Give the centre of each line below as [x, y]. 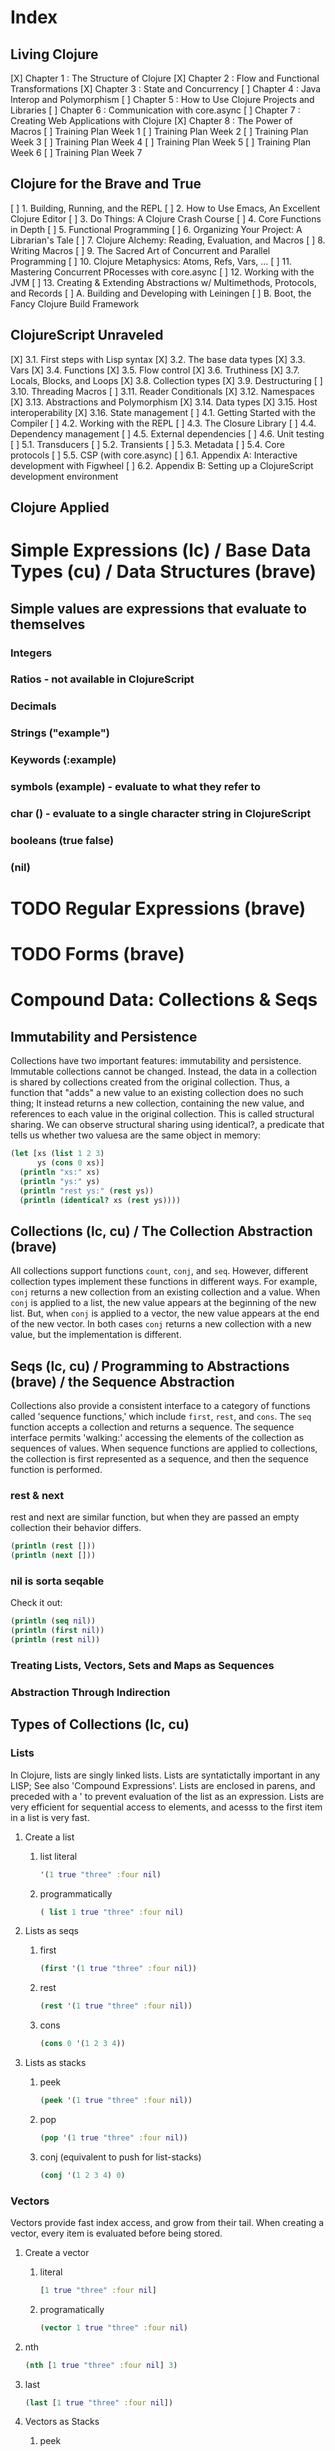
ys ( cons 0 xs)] [70, 1163]
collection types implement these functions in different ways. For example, [164, 1282]
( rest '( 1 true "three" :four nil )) [116, 2006]
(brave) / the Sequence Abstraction [122, 1381]
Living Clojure [54, 54]
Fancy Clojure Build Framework [75, 303]
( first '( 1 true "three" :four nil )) [118, 1969]
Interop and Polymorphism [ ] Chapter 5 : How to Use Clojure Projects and [162, 99]
